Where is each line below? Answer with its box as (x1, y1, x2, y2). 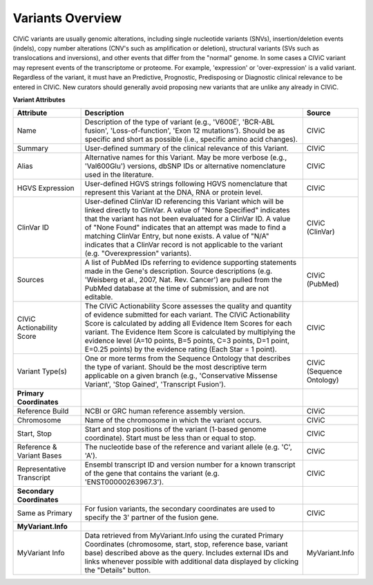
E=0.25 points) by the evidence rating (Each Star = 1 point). (84, 344, 278, 354)
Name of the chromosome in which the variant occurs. (84, 416, 262, 425)
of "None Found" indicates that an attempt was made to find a (84, 223, 287, 232)
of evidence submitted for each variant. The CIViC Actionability (84, 310, 290, 319)
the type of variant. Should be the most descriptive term (84, 362, 267, 372)
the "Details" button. (84, 566, 151, 575)
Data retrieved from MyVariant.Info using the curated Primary (84, 531, 284, 541)
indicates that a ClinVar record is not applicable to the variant (84, 240, 283, 250)
